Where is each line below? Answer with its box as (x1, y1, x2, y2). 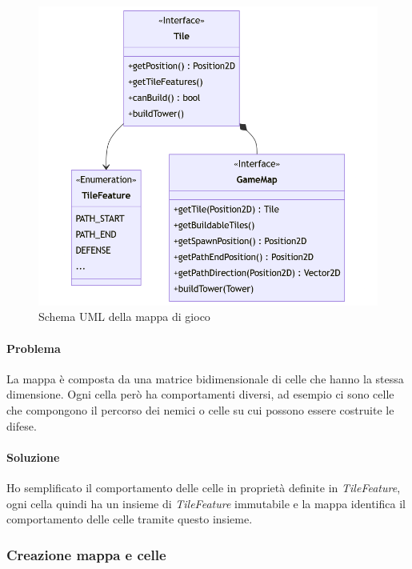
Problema (6, 339, 61, 356)
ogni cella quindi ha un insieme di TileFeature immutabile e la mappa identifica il (6, 495, 406, 511)
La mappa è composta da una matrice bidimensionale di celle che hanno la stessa (6, 370, 404, 387)
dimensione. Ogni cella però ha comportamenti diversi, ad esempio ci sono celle (6, 386, 394, 403)
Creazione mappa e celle (6, 544, 166, 564)
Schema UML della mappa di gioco (38, 308, 210, 325)
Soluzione (6, 448, 60, 465)
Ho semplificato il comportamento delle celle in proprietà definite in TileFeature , (6, 479, 401, 496)
